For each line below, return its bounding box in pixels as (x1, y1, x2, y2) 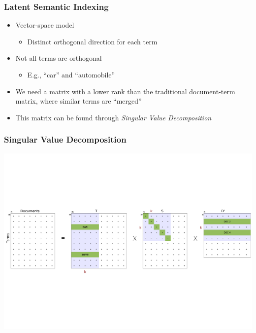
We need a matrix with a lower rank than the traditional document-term (15, 86, 235, 96)
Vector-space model (15, 20, 74, 30)
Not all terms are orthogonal (15, 53, 102, 63)
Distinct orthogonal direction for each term (27, 36, 158, 46)
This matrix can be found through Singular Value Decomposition (15, 112, 212, 122)
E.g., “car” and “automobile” (27, 70, 115, 79)
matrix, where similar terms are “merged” (15, 96, 142, 106)
